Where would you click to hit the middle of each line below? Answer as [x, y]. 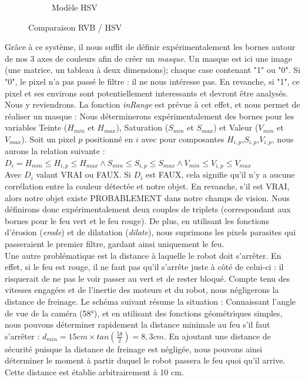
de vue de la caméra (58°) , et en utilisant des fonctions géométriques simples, [144, 313]
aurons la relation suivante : [55, 151]
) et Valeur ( [236, 127]
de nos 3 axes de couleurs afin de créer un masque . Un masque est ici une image [148, 58]
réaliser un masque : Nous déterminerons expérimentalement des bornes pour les [150, 116]
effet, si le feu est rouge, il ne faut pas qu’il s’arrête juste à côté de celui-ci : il [144, 267]
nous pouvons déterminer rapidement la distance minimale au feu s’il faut [138, 324]
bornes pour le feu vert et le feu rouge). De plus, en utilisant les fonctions [137, 220]
